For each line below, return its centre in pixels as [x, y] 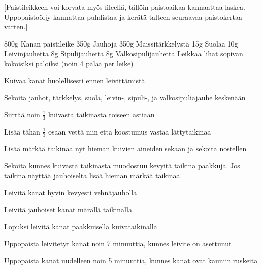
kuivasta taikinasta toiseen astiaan [101, 114]
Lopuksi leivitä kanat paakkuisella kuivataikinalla [81, 226]
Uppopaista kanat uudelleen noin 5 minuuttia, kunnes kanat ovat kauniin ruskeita [131, 260]
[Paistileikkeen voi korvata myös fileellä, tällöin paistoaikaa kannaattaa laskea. [125, 7]
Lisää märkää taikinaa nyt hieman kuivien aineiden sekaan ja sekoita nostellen [125, 148]
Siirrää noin [22, 114]
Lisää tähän [22, 131]
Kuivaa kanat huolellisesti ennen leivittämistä [75, 80]
